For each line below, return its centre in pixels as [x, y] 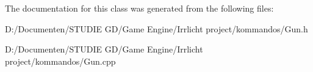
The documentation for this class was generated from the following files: [139, 8]
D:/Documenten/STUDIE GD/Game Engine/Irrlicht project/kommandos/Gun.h [156, 28]
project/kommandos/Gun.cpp [60, 61]
